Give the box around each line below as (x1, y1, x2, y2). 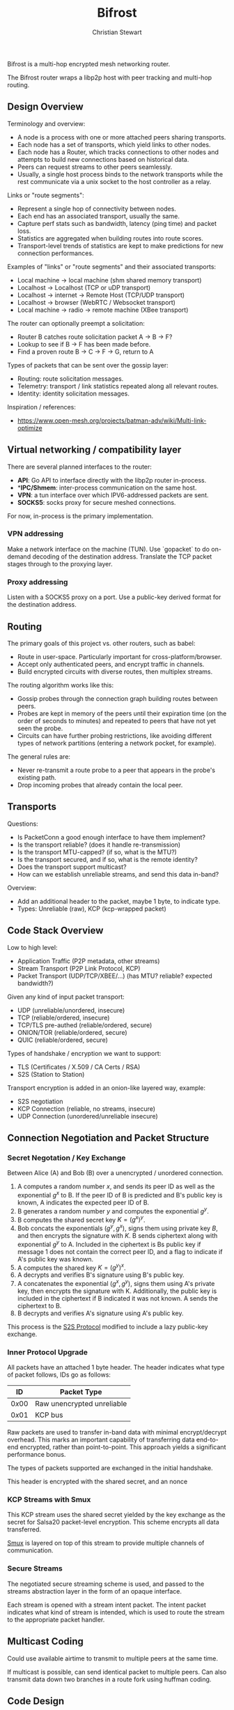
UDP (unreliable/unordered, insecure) (17, 1006, 125, 1014)
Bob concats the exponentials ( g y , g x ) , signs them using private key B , (17, 1223, 218, 1232)
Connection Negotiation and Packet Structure (7, 1132, 210, 1144)
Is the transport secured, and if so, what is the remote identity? (17, 855, 198, 863)
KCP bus (34, 1410, 63, 1420)
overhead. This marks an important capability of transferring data (7, 1435, 195, 1444)
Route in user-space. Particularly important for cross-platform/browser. (17, 652, 222, 660)
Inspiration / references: (7, 402, 77, 411)
